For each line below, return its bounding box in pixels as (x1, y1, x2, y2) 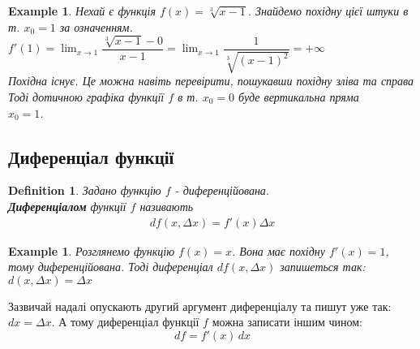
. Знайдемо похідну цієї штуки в (247, 2, 409, 19)
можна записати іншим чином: (212, 313, 362, 330)
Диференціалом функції (8, 198, 126, 214)
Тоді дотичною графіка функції (8, 88, 165, 106)
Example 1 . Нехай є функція (8, 2, 156, 19)
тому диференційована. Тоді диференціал (8, 258, 213, 275)
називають (139, 198, 194, 214)
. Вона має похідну (232, 242, 325, 259)
